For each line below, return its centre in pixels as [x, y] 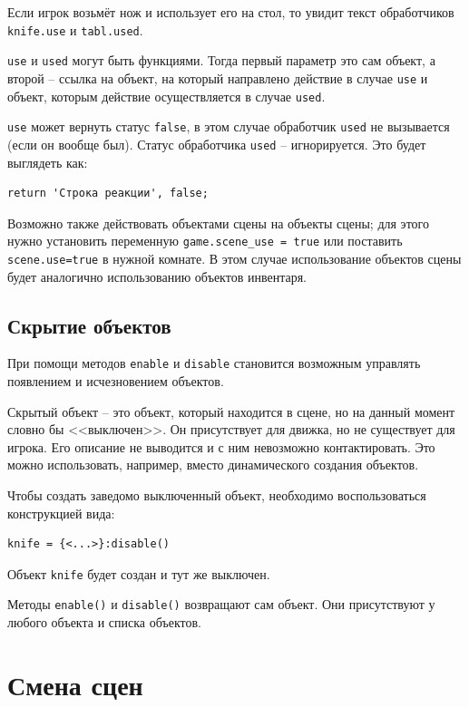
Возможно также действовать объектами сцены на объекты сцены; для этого [218, 223]
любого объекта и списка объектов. [104, 622]
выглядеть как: [48, 162]
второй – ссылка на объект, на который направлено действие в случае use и [218, 77]
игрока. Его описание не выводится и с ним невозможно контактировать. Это [221, 446]
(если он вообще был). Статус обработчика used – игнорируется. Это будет [217, 144]
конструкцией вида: [61, 513]
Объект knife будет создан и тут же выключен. [139, 573]
